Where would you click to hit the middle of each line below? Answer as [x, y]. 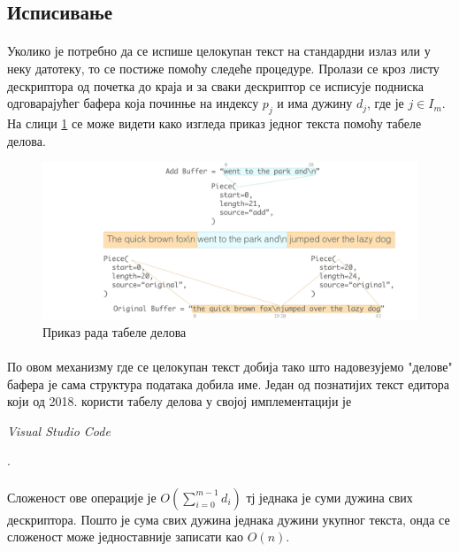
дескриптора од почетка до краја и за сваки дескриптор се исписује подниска [216, 85]
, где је [386, 103]
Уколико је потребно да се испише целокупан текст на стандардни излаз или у [219, 51]
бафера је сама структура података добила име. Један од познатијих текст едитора [228, 383]
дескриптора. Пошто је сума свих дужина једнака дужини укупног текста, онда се [229, 519]
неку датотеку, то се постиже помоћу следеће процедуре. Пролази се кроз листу [223, 68]
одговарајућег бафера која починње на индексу [133, 103]
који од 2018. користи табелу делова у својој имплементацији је [180, 401]
